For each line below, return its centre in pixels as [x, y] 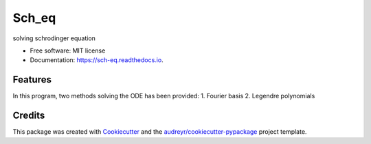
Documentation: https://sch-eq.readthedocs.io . [97, 60]
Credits [29, 116]
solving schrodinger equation [54, 38]
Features [32, 80]
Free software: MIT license [68, 51]
